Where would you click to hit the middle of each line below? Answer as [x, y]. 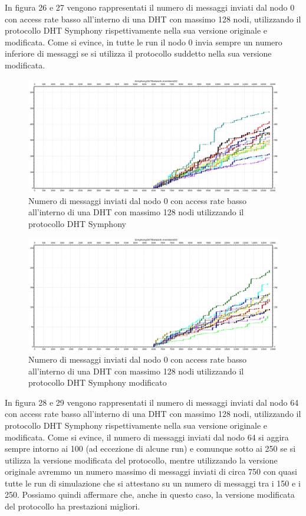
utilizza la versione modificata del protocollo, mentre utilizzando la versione [141, 460]
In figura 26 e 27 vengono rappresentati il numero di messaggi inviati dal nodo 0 [150, 7]
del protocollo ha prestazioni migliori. [73, 506]
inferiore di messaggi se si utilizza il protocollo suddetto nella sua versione [138, 53]
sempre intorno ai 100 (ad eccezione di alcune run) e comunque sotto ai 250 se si [150, 448]
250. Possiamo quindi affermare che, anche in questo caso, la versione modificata [150, 494]
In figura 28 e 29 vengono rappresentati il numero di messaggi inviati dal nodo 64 [152, 402]
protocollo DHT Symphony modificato [98, 382]
